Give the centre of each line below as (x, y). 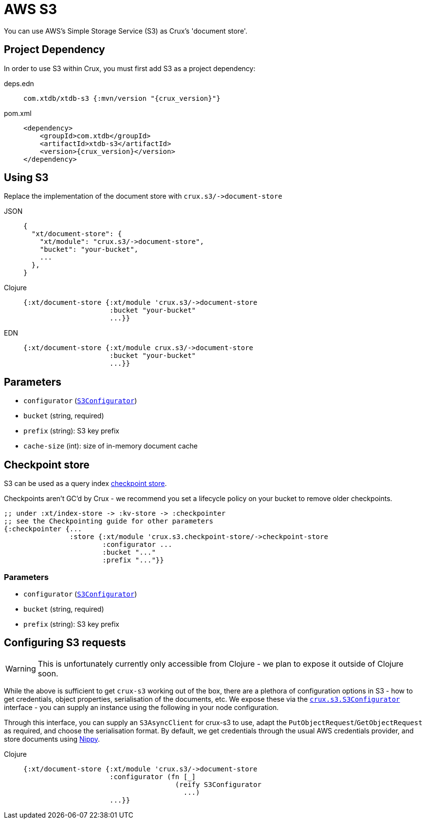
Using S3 (26, 178)
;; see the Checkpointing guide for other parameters (109, 521)
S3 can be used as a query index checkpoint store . (85, 484)
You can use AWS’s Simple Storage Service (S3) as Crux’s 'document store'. (126, 31)
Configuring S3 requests (65, 643)
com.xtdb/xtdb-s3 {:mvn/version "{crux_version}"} (122, 98)
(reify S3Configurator (218, 784)
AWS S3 (31, 9)
